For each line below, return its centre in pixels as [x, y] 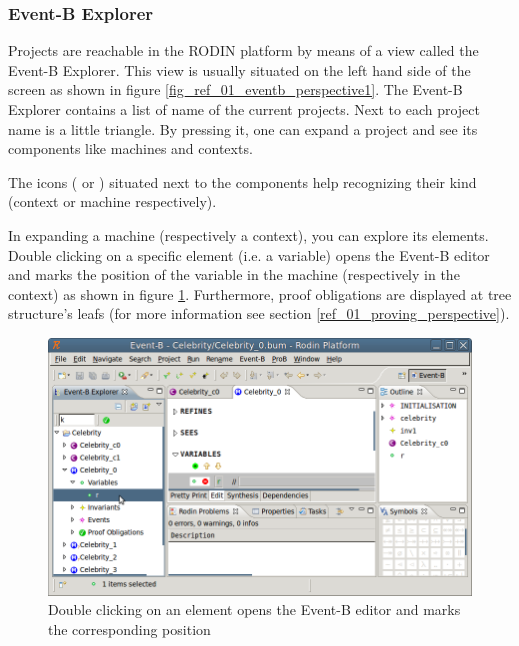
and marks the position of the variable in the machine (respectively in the [234, 274]
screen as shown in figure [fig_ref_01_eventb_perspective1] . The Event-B [235, 89]
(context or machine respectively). [112, 201]
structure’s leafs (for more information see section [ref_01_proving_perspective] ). [259, 313]
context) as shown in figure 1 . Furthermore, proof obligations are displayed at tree [260, 293]
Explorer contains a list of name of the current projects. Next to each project [244, 109]
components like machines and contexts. [130, 148]
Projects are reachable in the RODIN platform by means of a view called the [243, 50]
